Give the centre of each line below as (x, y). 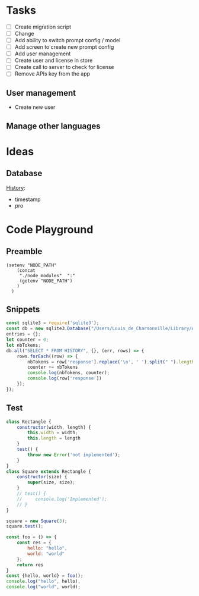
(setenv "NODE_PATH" (32, 265)
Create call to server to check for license (64, 67)
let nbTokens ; (24, 345)
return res (30, 565)
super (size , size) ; (52, 482)
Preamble (24, 251)
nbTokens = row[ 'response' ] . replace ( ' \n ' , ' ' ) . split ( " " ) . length (111, 362)
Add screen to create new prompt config (64, 47)
